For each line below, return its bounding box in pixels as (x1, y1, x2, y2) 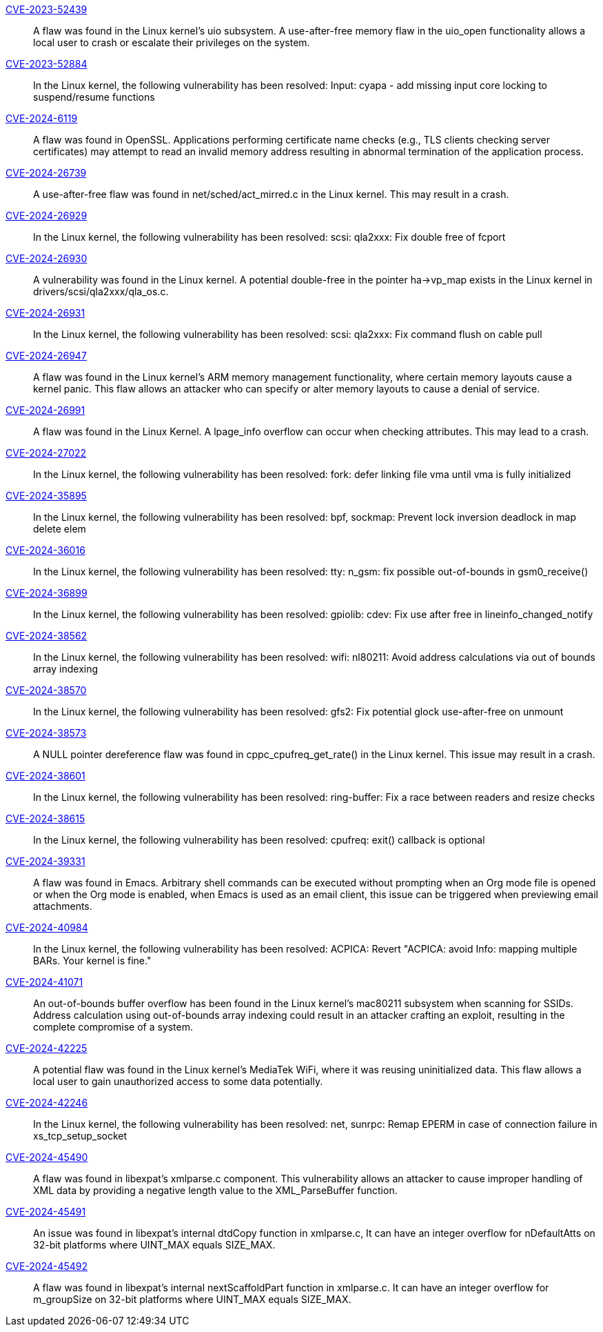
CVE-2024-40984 (6, 922, 88, 933)
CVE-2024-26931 (6, 307, 85, 319)
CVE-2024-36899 (6, 587, 88, 599)
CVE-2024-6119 (6, 112, 78, 124)
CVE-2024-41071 (6, 976, 83, 988)
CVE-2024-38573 (6, 727, 87, 739)
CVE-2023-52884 (6, 58, 88, 70)
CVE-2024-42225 (6, 1042, 88, 1054)
